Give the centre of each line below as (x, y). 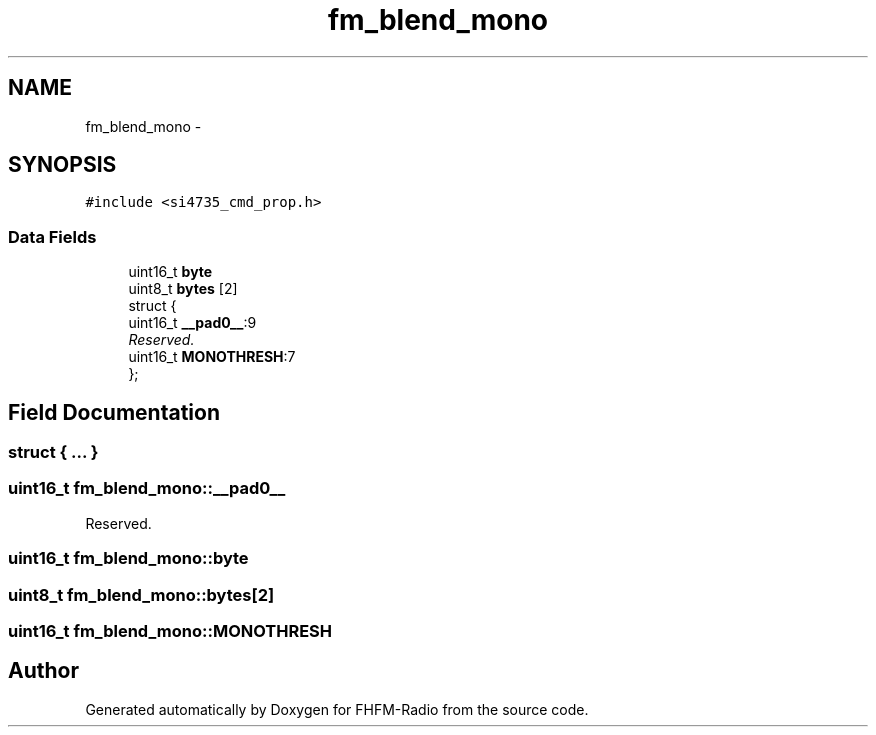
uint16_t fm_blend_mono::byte (128, 558)
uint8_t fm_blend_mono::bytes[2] (141, 594)
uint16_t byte (170, 272)
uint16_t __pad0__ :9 (192, 323)
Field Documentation (114, 412)
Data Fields (52, 236)
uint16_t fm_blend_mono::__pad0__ (147, 488)
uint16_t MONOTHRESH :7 (212, 357)
